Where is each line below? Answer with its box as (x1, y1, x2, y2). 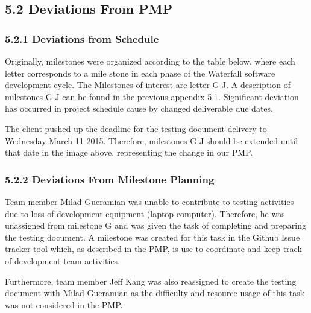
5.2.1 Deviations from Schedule (5, 31, 159, 46)
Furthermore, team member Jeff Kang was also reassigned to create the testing (5, 274, 297, 287)
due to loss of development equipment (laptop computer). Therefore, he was (5, 207, 285, 220)
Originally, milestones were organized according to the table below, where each (5, 55, 295, 67)
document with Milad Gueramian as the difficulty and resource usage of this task (5, 286, 305, 299)
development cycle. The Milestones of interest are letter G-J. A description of (5, 78, 291, 91)
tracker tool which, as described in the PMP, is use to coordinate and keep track (5, 242, 302, 255)
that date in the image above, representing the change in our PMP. (5, 146, 253, 159)
